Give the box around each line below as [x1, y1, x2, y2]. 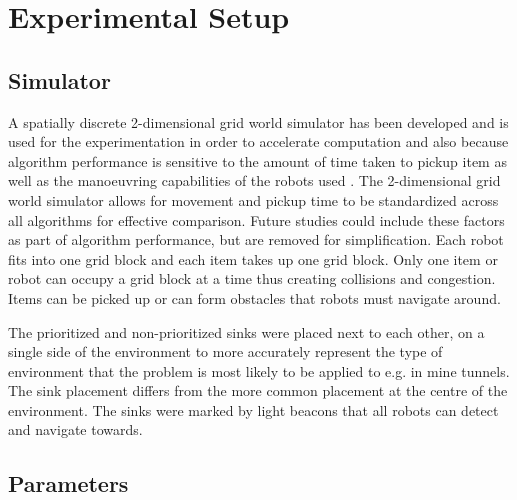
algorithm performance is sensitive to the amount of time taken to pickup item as [8, 150, 507, 171]
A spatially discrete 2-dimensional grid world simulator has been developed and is [8, 111, 509, 132]
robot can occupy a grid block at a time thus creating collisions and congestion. [8, 268, 496, 289]
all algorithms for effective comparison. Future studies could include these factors [8, 209, 505, 230]
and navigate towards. [8, 419, 143, 440]
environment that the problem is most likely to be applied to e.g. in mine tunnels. [8, 360, 510, 381]
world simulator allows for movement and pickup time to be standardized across [8, 189, 499, 210]
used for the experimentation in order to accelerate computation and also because [8, 131, 509, 152]
